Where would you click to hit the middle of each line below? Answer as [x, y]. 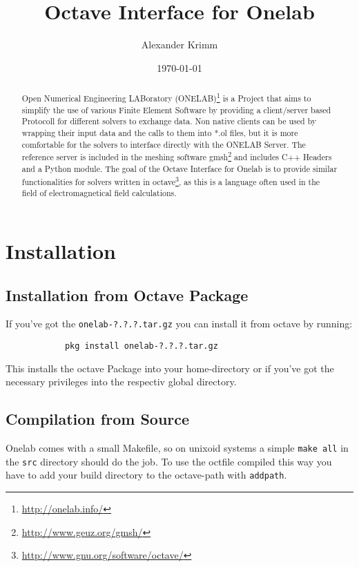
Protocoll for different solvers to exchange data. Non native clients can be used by [169, 121]
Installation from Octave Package [127, 295]
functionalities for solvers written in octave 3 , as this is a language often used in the [171, 180]
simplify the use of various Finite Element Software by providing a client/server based [176, 109]
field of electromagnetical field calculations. [99, 193]
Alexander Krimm [179, 45]
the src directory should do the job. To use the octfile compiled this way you [169, 461]
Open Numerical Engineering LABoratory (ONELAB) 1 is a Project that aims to [166, 97]
